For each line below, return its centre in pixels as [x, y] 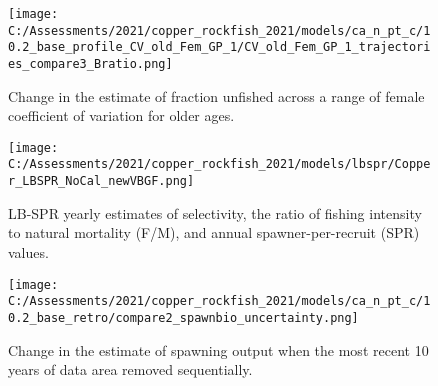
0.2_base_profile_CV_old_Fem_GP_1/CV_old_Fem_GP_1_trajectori [219, 47]
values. [28, 251]
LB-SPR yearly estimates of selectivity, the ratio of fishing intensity [215, 212]
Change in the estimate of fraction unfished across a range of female [216, 95]
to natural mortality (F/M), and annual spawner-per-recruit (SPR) [214, 232]
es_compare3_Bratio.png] [90, 63]
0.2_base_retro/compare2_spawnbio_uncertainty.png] [183, 317]
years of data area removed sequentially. [130, 369]
